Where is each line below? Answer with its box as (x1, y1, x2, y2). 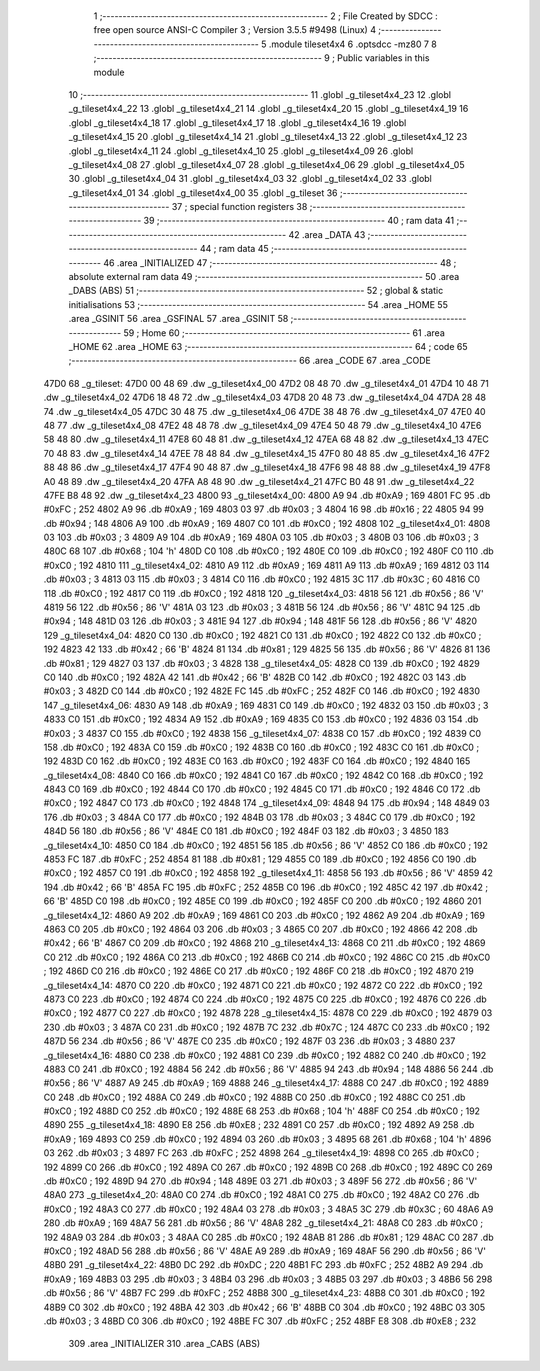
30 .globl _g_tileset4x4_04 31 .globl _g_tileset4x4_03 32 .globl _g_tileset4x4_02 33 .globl (68, 173, 432, 185)
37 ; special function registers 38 (171, 201, 308, 213)
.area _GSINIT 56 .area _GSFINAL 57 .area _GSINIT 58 (68, 313, 289, 325)
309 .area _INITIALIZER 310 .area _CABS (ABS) (68, 1338, 261, 1350)
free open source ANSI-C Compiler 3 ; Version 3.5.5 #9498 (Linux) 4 (93, 24, 377, 36)
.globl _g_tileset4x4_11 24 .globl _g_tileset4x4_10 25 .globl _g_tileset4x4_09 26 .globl (68, 145, 414, 157)
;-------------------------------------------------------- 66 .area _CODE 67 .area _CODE (68, 355, 432, 367)
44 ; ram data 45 (200, 243, 269, 255)
